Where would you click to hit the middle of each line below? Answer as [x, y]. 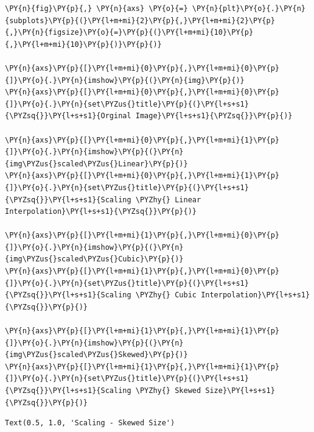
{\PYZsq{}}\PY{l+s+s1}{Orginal [68, 116]
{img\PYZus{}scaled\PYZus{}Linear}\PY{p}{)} [96, 164]
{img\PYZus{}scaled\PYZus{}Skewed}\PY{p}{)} [96, 355]
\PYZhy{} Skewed [168, 391]
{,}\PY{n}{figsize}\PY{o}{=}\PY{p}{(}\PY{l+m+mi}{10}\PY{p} [129, 33]
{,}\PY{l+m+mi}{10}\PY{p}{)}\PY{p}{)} [83, 44]
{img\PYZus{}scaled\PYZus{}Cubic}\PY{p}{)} [94, 259]
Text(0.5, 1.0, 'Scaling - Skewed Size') [90, 423]
